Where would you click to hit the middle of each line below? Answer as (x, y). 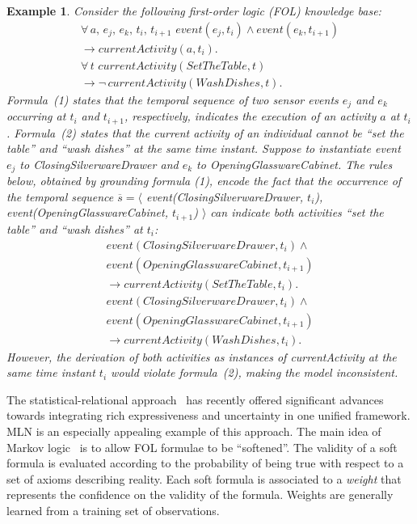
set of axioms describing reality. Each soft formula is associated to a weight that (204, 478)
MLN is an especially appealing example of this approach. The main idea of (194, 431)
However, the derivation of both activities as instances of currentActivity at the (202, 356)
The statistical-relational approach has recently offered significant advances (195, 399)
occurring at (36, 116)
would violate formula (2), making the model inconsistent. (255, 372)
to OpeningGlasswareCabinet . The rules (295, 164)
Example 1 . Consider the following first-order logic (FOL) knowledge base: (194, 11)
